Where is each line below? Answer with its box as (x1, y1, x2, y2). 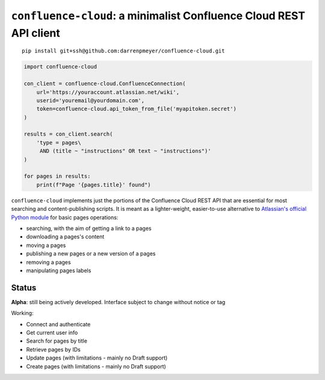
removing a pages (26, 258, 72, 266)
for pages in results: (23, 173, 91, 180)
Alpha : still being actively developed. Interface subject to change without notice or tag (11, 298, 226, 305)
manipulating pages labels (26, 267, 91, 274)
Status (11, 282, 37, 293)
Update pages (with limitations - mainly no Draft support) (26, 354, 168, 361)
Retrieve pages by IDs (26, 346, 81, 353)
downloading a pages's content (26, 233, 105, 240)
